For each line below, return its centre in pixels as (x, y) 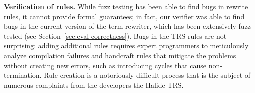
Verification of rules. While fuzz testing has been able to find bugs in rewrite (126, 6)
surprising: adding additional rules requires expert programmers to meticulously (126, 46)
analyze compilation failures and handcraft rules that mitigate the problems (120, 55)
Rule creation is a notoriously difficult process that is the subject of (147, 75)
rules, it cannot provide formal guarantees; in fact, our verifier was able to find (124, 16)
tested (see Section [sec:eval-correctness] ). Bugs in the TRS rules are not (115, 36)
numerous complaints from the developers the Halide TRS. (94, 84)
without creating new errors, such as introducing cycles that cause (105, 65)
